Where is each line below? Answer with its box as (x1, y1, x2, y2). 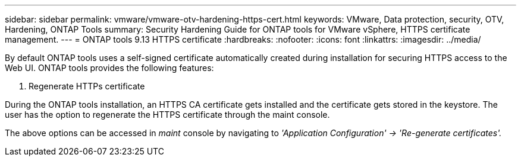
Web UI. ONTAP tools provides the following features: (5, 63, 214, 73)
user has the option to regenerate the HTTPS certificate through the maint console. (5, 110, 330, 120)
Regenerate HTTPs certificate (29, 81, 145, 91)
